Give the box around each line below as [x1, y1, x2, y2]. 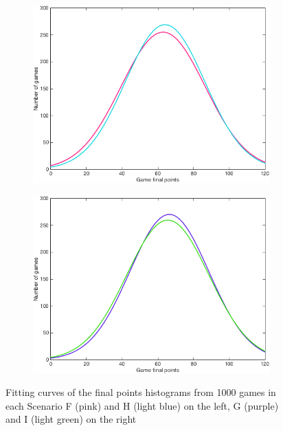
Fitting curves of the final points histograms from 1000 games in [5, 385, 276, 399]
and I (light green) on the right [5, 412, 137, 426]
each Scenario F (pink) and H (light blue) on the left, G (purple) [5, 398, 279, 412]
